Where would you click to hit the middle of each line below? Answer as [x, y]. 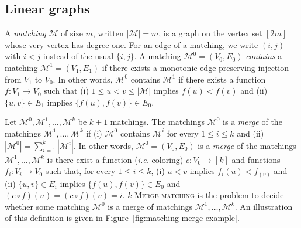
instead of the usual [78, 56]
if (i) [94, 133]
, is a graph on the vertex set [210, 33]
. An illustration [264, 206]
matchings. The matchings [157, 122]
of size [72, 33]
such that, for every [80, 171]
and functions [256, 159]
